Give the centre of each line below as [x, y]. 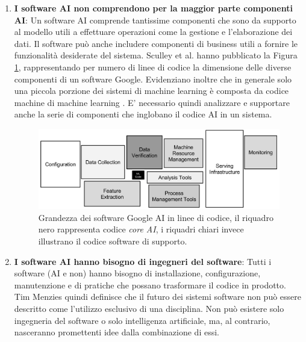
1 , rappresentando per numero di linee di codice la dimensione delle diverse [153, 67]
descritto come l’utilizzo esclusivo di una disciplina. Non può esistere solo [149, 308]
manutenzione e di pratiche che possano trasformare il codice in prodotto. [150, 284]
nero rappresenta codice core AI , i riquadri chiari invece [141, 229]
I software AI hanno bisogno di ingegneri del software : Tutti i [143, 261]
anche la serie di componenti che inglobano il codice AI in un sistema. [143, 114]
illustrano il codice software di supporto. [113, 241]
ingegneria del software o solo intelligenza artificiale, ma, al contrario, [142, 320]
